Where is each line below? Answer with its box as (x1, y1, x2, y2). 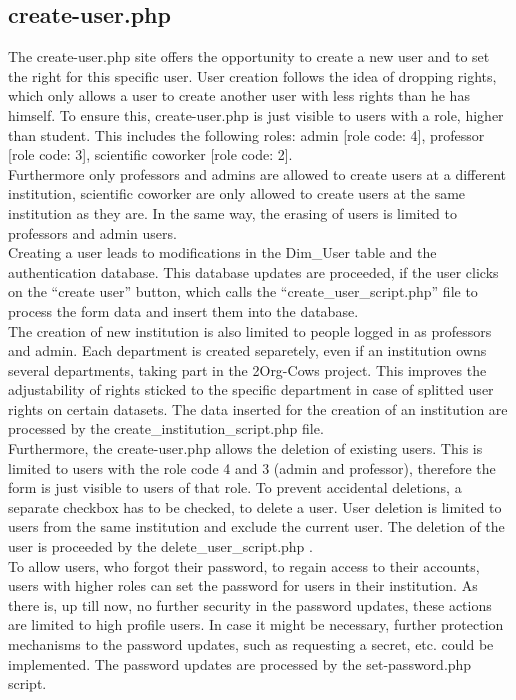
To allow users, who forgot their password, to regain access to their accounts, (8, 555, 480, 576)
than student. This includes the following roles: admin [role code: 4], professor (8, 124, 485, 145)
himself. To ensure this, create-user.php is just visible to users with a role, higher (8, 104, 504, 125)
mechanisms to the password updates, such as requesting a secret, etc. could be (8, 634, 494, 655)
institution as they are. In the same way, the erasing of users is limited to (8, 202, 458, 223)
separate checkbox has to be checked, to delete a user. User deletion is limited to (8, 496, 502, 517)
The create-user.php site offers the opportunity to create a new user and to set (8, 46, 490, 67)
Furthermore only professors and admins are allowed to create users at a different (8, 163, 506, 184)
